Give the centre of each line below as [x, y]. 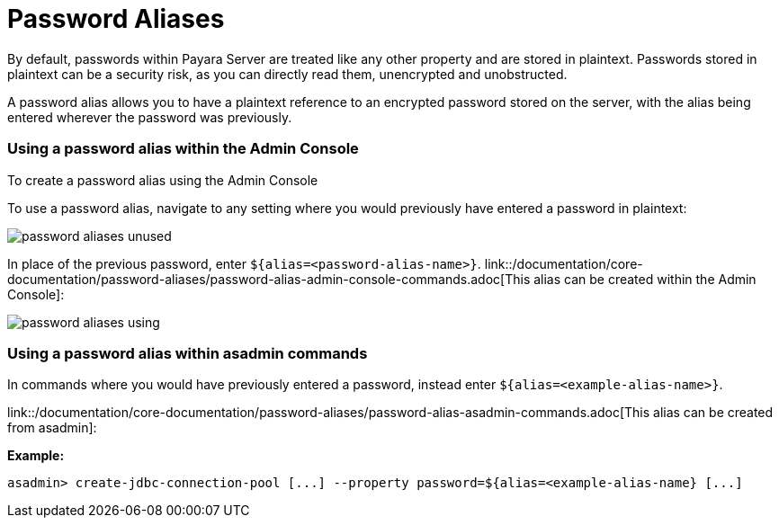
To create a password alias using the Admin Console [163, 180]
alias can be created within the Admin [645, 279]
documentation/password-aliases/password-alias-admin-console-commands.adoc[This [269, 279]
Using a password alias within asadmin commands [188, 353]
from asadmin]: [52, 428]
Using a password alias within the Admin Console [183, 149]
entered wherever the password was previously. [150, 117]
